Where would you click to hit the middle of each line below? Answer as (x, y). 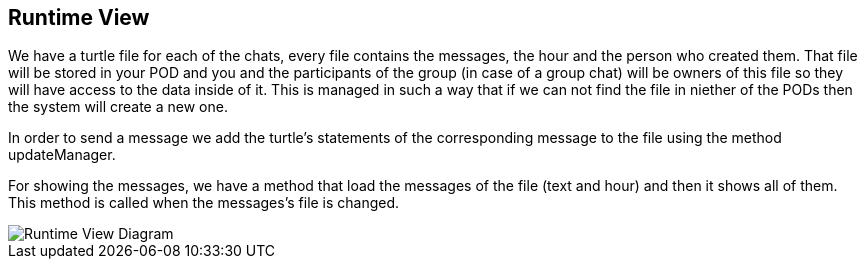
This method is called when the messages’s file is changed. (204, 203)
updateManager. (62, 155)
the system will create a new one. (118, 107)
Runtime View (79, 17)
